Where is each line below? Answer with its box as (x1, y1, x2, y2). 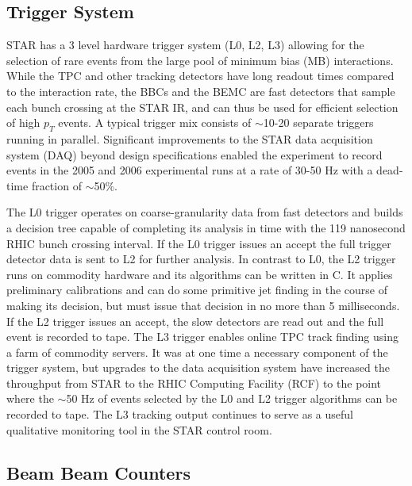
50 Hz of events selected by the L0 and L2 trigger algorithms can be (66, 390, 398, 407)
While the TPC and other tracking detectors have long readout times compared (6, 67, 395, 84)
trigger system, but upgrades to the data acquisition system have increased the (6, 359, 390, 376)
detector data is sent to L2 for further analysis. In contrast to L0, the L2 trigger (6, 251, 396, 267)
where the (6, 390, 54, 407)
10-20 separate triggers (263, 114, 374, 131)
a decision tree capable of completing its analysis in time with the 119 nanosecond (6, 219, 406, 235)
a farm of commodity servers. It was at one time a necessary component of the (6, 343, 388, 360)
